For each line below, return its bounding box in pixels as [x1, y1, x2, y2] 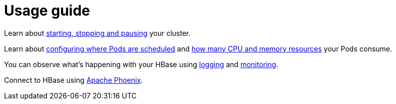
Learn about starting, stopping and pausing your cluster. [4, 28, 191, 37]
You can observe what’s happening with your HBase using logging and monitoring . [4, 60, 278, 69]
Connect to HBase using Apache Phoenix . [4, 75, 143, 84]
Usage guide [4, 2, 90, 19]
